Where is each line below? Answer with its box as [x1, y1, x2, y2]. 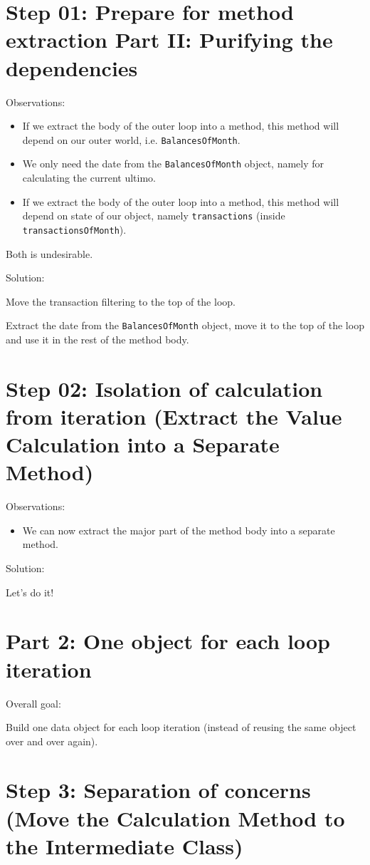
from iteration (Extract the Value [6, 401, 342, 430]
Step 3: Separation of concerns [6, 775, 311, 804]
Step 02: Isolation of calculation [6, 373, 323, 403]
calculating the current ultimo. [22, 170, 156, 185]
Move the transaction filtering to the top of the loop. [6, 294, 236, 309]
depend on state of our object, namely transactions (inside [22, 208, 285, 223]
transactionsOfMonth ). [22, 222, 127, 237]
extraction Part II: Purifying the [6, 25, 333, 54]
